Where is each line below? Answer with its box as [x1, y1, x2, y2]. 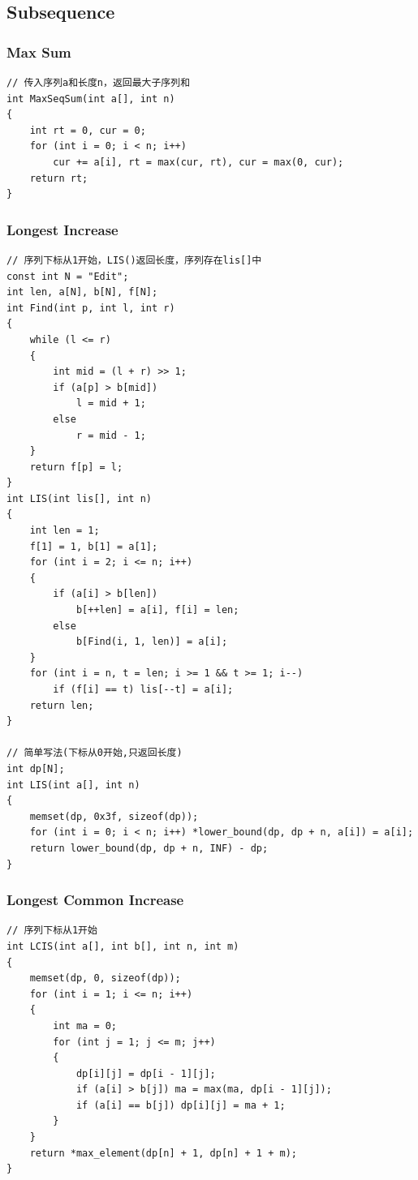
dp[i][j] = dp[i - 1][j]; [75, 1067, 216, 1079]
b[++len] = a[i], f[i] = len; [75, 604, 239, 616]
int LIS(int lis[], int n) [6, 492, 152, 504]
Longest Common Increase [6, 890, 184, 910]
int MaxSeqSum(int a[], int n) [6, 92, 175, 105]
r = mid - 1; [75, 429, 146, 441]
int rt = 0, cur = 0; [29, 124, 146, 136]
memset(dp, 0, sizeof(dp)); [29, 972, 181, 985]
